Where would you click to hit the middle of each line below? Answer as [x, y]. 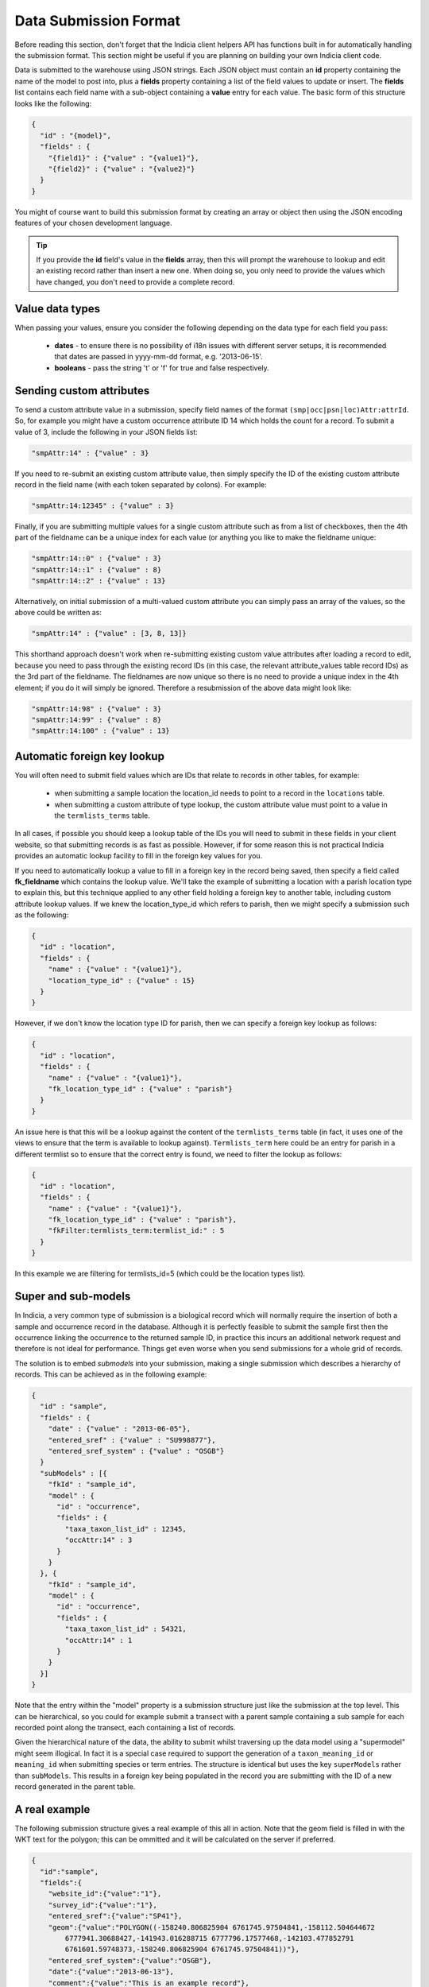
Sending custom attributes [82, 391]
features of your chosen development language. [93, 223]
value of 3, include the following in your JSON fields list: [106, 432]
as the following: [42, 915]
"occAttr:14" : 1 [99, 1640]
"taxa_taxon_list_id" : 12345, [126, 1529]
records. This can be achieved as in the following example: [111, 1374]
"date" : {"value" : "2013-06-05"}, [119, 1429]
